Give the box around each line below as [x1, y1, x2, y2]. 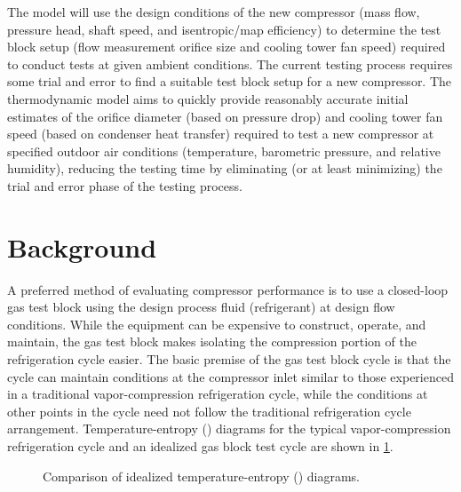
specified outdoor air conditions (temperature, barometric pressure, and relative [7, 141, 441, 160]
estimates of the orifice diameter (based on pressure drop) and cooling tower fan [7, 107, 443, 125]
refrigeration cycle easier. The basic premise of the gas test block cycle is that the [7, 350, 451, 369]
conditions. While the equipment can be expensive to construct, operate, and [7, 314, 426, 333]
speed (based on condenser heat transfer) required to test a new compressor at [7, 124, 434, 143]
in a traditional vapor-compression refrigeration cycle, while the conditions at [7, 385, 428, 403]
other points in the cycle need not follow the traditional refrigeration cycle [7, 401, 411, 420]
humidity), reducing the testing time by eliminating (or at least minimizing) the [7, 159, 442, 178]
